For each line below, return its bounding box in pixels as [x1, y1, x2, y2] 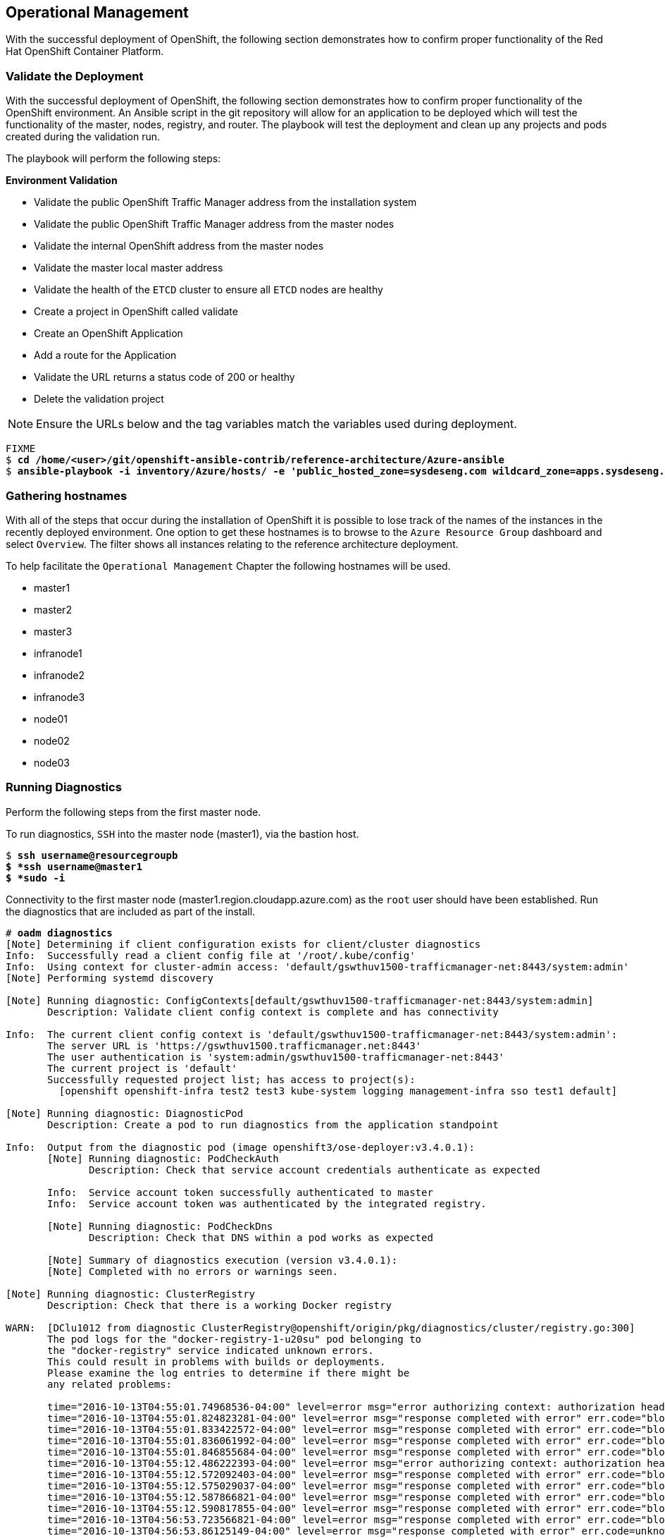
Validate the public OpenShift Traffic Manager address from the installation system [34, 196, 417, 209]
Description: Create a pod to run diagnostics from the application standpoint [47, 1118, 499, 1130]
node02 [34, 734, 70, 747]
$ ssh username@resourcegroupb [6, 849, 178, 861]
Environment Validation [6, 174, 118, 187]
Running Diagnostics [6, 780, 122, 795]
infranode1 [34, 647, 82, 659]
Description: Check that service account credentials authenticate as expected [89, 1164, 540, 1176]
